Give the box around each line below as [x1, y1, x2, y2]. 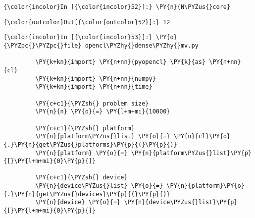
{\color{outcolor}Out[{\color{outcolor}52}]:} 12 [3, 18, 170, 26]
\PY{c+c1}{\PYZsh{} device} [35, 174, 128, 181]
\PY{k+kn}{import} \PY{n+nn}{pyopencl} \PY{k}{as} [35, 58, 206, 66]
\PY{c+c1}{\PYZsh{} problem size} [35, 100, 149, 107]
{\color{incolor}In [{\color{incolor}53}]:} [3, 34, 153, 41]
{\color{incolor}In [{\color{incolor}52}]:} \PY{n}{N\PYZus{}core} [3, 3, 231, 10]
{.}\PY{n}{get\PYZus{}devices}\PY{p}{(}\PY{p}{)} [3, 190, 170, 198]
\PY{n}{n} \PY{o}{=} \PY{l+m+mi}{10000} [35, 108, 170, 115]
